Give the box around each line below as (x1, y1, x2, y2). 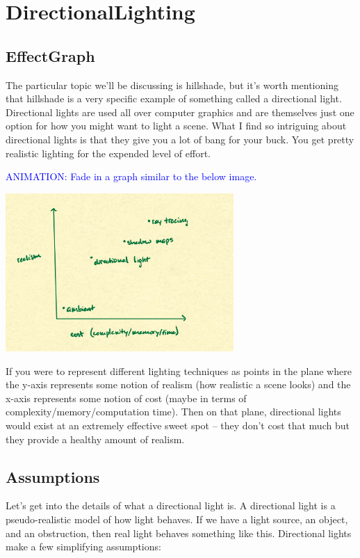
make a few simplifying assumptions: (6, 539, 161, 554)
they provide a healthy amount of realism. (6, 431, 185, 446)
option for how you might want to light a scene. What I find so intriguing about (6, 118, 347, 133)
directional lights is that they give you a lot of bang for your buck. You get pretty (6, 131, 354, 146)
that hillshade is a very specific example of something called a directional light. (6, 91, 342, 106)
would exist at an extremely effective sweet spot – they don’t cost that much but (6, 418, 350, 433)
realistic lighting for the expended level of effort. (6, 145, 211, 160)
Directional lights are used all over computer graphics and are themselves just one (6, 104, 354, 119)
